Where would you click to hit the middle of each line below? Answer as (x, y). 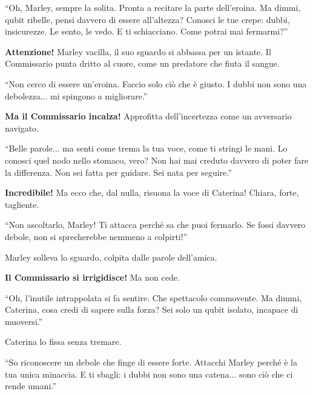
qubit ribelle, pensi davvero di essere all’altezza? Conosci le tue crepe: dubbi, (147, 19)
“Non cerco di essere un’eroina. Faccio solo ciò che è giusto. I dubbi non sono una (156, 83)
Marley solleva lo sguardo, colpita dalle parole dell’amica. (111, 257)
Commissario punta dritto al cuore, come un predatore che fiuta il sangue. (142, 63)
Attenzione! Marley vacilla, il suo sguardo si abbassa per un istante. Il (138, 51)
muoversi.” (24, 321)
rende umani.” (31, 386)
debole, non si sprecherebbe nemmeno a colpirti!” (96, 236)
